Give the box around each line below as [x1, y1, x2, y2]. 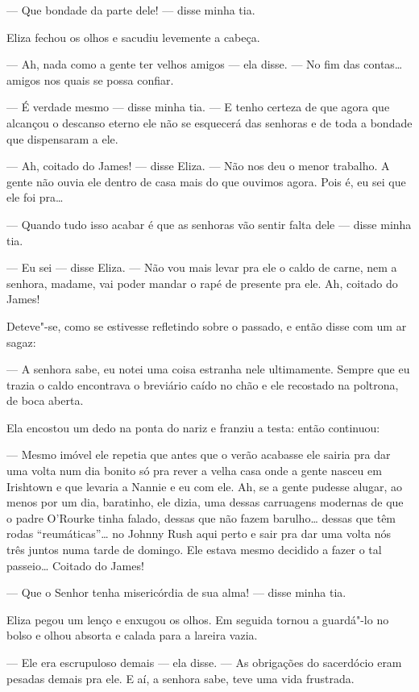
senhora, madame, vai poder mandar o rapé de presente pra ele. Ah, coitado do [6, 274, 398, 291]
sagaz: [6, 333, 36, 350]
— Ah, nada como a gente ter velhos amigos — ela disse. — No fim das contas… [6, 56, 403, 73]
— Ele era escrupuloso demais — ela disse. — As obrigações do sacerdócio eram [6, 654, 402, 670]
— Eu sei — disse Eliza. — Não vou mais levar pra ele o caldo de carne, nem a [6, 259, 397, 276]
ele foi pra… [6, 189, 64, 206]
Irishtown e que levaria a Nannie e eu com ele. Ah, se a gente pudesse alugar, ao [6, 477, 403, 494]
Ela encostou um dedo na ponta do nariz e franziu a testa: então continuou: [6, 419, 380, 436]
